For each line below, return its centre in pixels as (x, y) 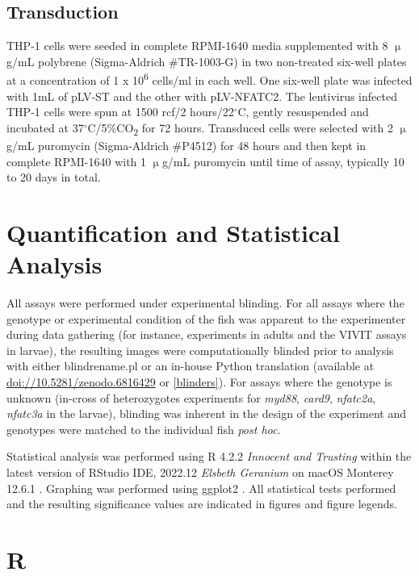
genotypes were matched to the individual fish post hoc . (144, 429)
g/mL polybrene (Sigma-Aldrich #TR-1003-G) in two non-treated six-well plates (207, 61)
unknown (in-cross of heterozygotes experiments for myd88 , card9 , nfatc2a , (191, 397)
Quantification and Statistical (173, 232)
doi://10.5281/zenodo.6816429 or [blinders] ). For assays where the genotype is (199, 382)
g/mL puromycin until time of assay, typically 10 (283, 161)
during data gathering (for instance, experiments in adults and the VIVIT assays (207, 334)
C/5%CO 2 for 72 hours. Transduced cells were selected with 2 (240, 128)
